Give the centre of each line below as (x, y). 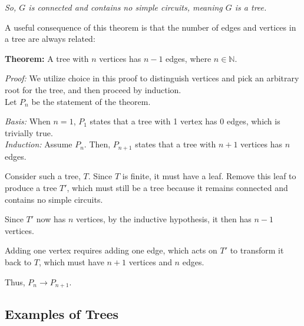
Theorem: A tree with (47, 58)
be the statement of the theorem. (91, 101)
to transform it (257, 250)
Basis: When (28, 121)
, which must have (71, 261)
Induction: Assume (39, 144)
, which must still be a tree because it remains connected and (177, 187)
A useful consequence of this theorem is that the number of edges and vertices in (151, 27)
